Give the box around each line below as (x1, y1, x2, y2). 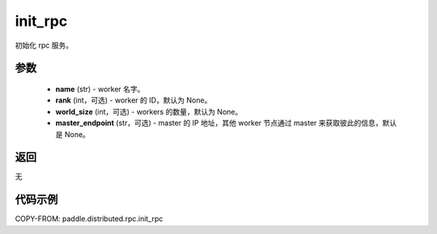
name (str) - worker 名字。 (55, 84, 145, 94)
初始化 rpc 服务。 (15, 40, 73, 50)
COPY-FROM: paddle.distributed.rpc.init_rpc (15, 214, 163, 224)
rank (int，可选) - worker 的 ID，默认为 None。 (55, 95, 212, 105)
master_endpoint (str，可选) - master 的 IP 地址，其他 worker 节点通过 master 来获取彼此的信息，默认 (55, 118, 397, 128)
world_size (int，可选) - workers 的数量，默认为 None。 (55, 107, 243, 116)
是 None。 (55, 129, 91, 139)
